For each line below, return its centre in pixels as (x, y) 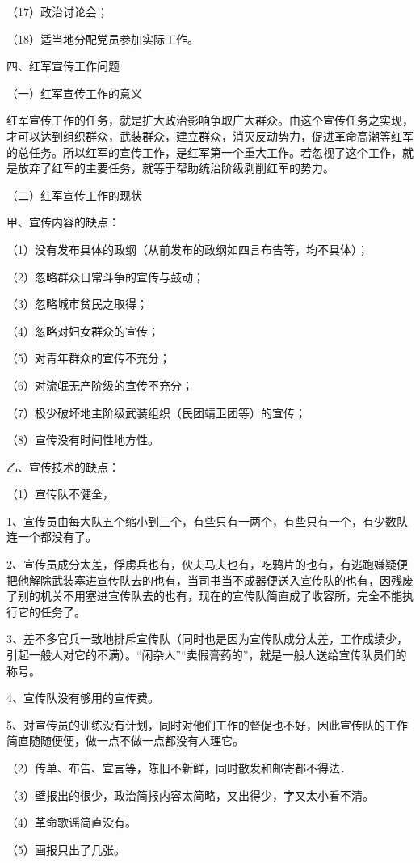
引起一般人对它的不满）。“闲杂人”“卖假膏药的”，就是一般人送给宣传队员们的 (207, 655)
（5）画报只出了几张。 (66, 849)
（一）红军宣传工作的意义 (74, 93)
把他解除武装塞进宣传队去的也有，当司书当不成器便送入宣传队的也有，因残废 (210, 580)
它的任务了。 (51, 611)
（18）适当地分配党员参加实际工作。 (103, 38)
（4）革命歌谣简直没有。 (71, 822)
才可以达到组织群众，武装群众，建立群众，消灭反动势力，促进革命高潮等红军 (210, 135)
